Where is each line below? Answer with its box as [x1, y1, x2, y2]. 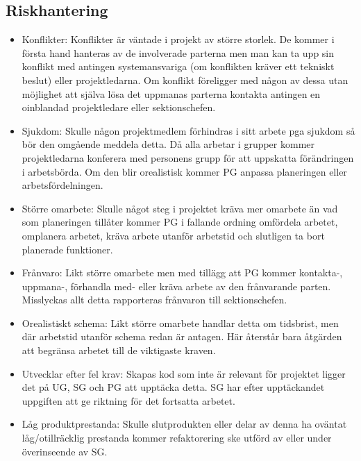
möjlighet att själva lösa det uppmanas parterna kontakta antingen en [22, 86, 321, 101]
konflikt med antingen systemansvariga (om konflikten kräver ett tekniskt [22, 59, 335, 74]
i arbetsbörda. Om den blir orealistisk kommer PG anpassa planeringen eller [22, 164, 347, 178]
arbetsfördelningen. [22, 178, 103, 192]
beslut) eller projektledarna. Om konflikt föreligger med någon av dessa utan [22, 72, 349, 87]
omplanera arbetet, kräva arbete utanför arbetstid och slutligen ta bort [22, 228, 325, 242]
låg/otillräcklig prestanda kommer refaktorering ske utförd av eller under [22, 430, 332, 445]
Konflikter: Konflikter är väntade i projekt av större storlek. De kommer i [22, 32, 335, 47]
